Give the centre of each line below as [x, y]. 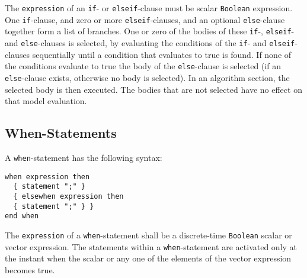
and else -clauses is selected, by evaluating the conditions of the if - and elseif [150, 42]
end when [22, 216]
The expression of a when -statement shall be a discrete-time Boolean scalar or [148, 235]
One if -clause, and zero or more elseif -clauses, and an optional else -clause [145, 19]
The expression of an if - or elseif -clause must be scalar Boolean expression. [149, 8]
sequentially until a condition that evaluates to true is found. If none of [162, 54]
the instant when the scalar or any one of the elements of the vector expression [148, 258]
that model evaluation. [46, 101]
